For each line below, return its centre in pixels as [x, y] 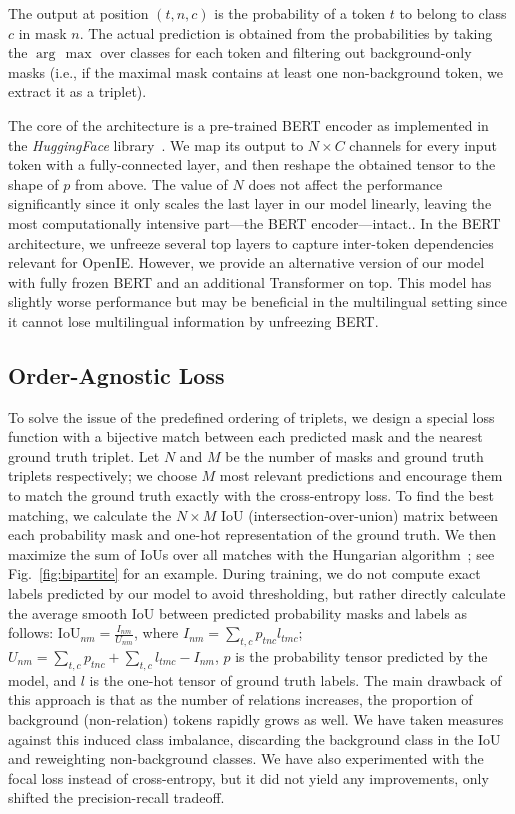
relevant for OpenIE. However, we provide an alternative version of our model [246, 262]
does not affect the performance [345, 183]
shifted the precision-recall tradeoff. [116, 797]
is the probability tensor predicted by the [361, 656]
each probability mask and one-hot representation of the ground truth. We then [252, 534]
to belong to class [453, 13]
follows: [31, 632]
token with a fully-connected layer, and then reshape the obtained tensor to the [252, 164]
